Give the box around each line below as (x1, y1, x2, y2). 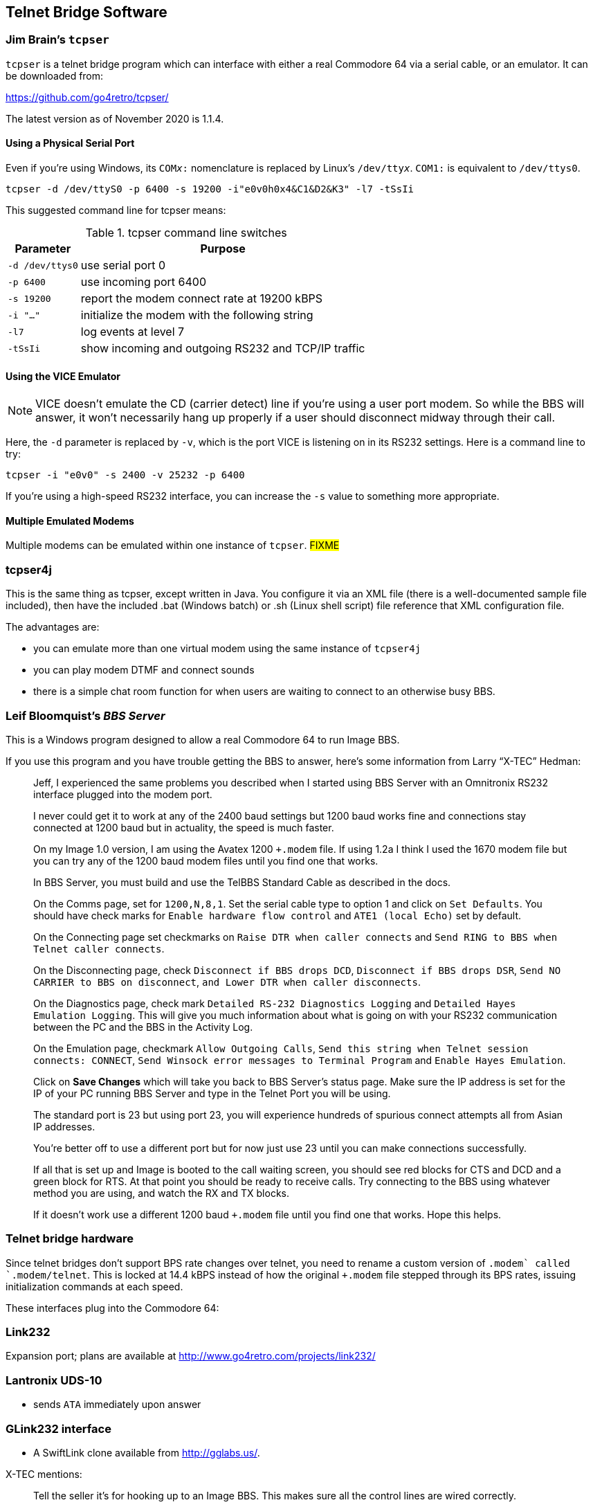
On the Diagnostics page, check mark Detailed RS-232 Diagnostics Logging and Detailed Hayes (33, 997, 516, 1009)
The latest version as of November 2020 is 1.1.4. (6, 112, 224, 125)
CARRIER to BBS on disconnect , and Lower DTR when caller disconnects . (33, 975, 421, 988)
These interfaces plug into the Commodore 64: (6, 1301, 219, 1314)
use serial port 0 (80, 258, 166, 273)
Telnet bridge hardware (6, 1231, 134, 1246)
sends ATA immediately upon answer (33, 1398, 201, 1411)
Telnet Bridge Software (6, 3, 167, 21)
